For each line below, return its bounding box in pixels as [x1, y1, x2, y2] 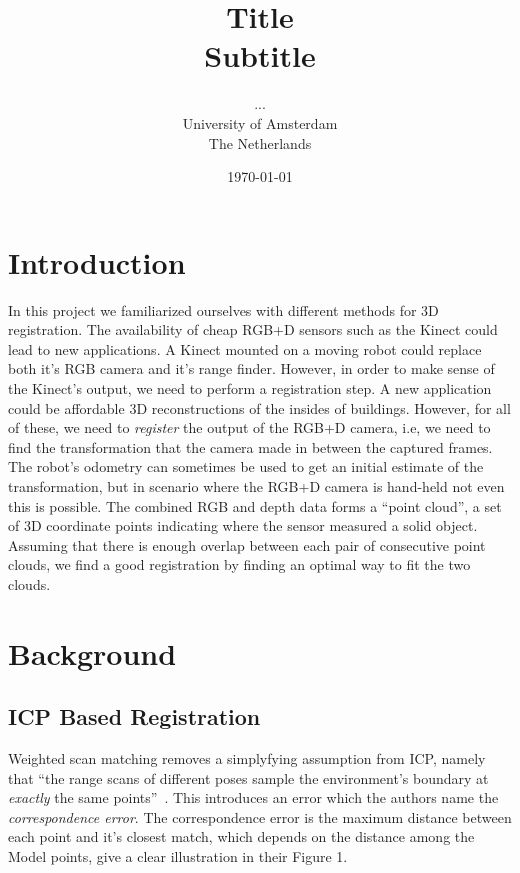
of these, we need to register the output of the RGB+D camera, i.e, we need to [8, 417, 491, 438]
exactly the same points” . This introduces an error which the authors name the [8, 787, 499, 808]
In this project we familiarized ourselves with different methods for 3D [8, 299, 439, 320]
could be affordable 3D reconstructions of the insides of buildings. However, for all [8, 397, 511, 418]
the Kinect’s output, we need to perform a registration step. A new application [8, 378, 492, 398]
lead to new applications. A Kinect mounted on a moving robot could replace [8, 338, 482, 359]
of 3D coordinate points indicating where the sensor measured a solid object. [8, 515, 478, 536]
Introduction [8, 241, 186, 282]
